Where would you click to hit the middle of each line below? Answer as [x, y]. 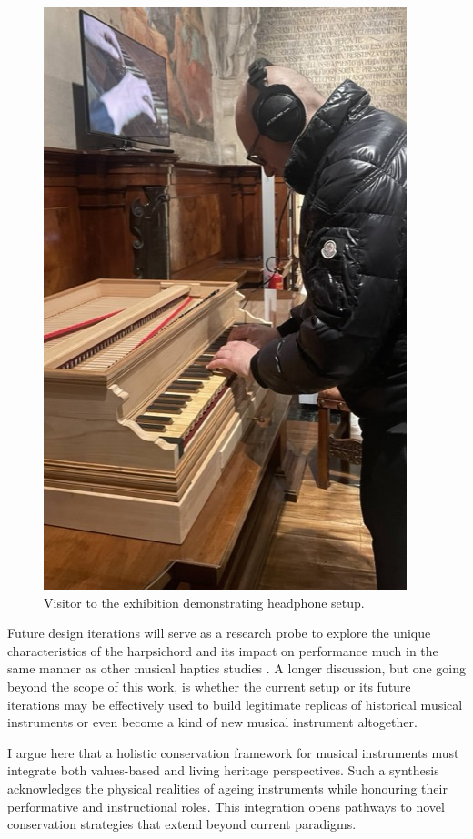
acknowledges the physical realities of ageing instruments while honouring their [227, 788]
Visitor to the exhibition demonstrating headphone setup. [204, 602]
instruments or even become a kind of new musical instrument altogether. [212, 722]
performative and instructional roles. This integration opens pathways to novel [226, 806]
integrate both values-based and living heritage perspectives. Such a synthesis [223, 770]
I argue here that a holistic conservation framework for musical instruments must [233, 752]
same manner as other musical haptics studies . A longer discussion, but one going [237, 668]
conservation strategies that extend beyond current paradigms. [182, 824]
